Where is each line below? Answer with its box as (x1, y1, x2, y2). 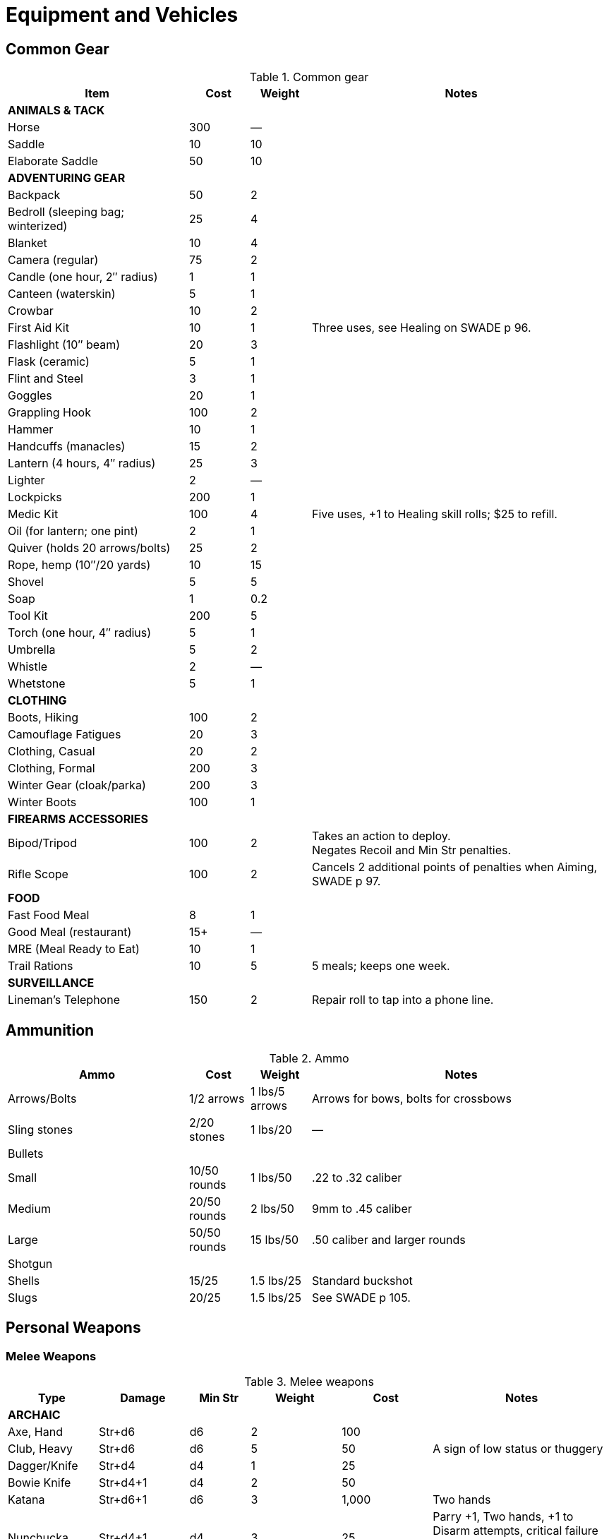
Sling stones (8, 1122, 73, 1137)
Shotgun (8, 1257, 53, 1271)
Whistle (8, 659, 47, 674)
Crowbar (8, 304, 54, 318)
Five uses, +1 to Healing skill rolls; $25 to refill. (312, 507, 557, 522)
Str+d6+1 (98, 1492, 147, 1507)
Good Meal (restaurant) (8, 925, 132, 940)
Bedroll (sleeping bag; (8, 205, 125, 220)
